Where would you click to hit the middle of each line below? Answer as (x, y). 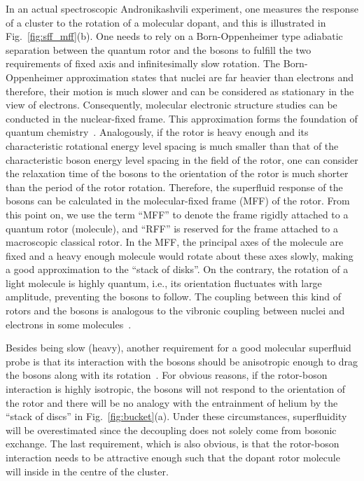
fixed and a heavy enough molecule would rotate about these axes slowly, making (180, 255)
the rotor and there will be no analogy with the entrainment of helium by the (172, 402)
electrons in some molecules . (69, 324)
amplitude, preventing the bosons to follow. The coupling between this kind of (174, 297)
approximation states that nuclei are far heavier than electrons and (210, 77)
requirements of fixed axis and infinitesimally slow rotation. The (143, 63)
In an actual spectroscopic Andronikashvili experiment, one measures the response (182, 8)
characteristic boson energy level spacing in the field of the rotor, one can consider (182, 159)
